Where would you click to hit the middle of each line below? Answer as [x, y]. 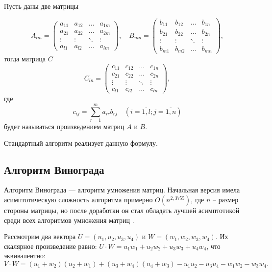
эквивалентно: [25, 256]
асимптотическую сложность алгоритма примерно [78, 200]
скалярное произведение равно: [50, 246]
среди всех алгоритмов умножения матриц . [69, 220]
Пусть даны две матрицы [41, 6]
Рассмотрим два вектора [40, 236]
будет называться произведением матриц [64, 126]
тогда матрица [25, 59]
